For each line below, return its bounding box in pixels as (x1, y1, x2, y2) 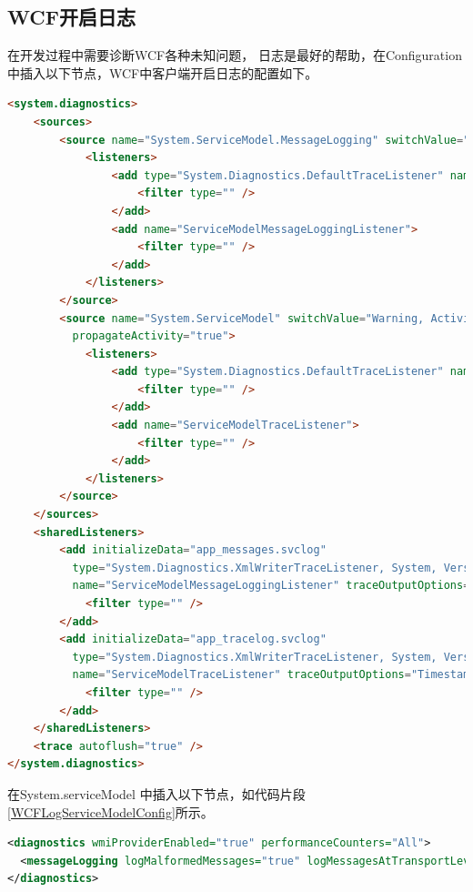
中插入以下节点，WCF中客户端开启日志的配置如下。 (7, 63, 318, 82)
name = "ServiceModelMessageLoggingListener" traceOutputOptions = (72, 579, 470, 593)
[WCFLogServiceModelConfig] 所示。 (7, 802, 214, 821)
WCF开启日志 (7, 3, 136, 31)
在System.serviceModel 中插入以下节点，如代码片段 (7, 784, 306, 803)
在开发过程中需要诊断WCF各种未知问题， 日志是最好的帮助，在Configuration (7, 46, 462, 65)
